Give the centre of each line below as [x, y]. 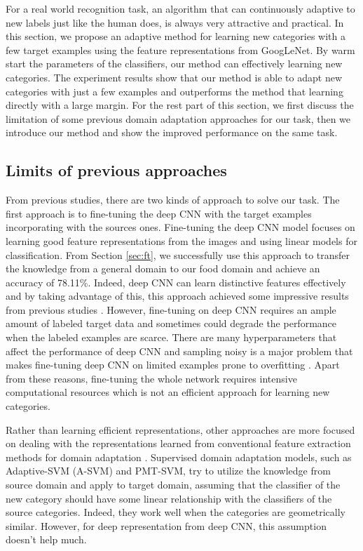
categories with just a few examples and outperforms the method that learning [174, 91]
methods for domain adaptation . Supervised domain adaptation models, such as [179, 457]
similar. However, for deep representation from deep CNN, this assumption [166, 525]
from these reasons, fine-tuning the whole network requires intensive [151, 378]
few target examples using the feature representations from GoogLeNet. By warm [180, 49]
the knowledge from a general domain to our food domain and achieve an [163, 268]
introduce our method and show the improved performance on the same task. [172, 132]
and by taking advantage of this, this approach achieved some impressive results [177, 296]
